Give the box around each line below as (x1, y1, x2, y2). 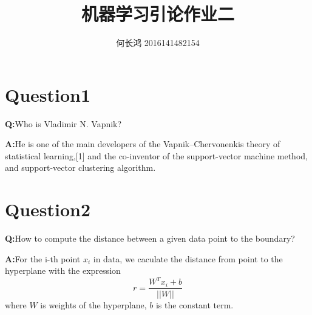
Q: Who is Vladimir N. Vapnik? (5, 117, 122, 130)
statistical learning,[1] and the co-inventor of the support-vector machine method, (5, 149, 308, 162)
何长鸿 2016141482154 (116, 36, 200, 49)
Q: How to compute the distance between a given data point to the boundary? (5, 232, 295, 245)
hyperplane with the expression (5, 264, 121, 277)
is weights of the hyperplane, (40, 298, 147, 311)
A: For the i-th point (5, 252, 81, 265)
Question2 (5, 197, 91, 222)
